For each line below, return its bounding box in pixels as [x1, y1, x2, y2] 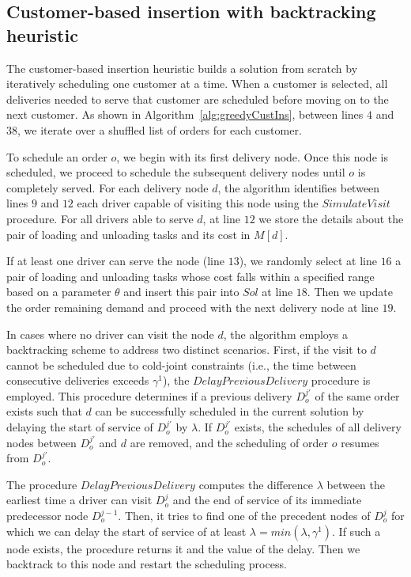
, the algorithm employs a [223, 325, 348, 342]
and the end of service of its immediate [172, 492, 362, 508]
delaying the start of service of [6, 419, 153, 435]
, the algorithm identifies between [217, 179, 380, 195]
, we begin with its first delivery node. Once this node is [116, 148, 388, 165]
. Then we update [307, 283, 393, 300]
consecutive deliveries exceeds [6, 372, 149, 389]
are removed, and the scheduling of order [130, 434, 329, 450]
